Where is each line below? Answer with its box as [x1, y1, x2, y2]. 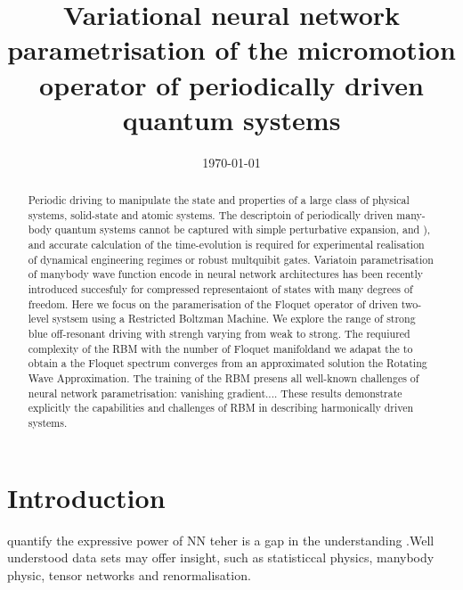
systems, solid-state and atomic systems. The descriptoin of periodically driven [28, 207, 394, 222]
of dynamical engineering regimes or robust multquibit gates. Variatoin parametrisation [28, 251, 434, 266]
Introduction [7, 479, 166, 515]
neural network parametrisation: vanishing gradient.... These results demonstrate [28, 385, 402, 400]
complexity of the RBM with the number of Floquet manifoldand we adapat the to [28, 340, 413, 356]
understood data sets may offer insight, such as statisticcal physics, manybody [7, 548, 435, 567]
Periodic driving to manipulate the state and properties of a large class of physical [28, 193, 410, 208]
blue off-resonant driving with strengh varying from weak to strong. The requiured [28, 325, 410, 340]
